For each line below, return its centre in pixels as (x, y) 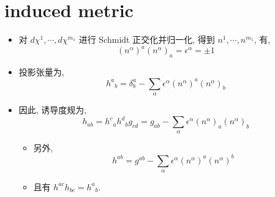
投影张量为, (41, 72)
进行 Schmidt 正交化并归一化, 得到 (147, 39)
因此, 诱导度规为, (53, 110)
